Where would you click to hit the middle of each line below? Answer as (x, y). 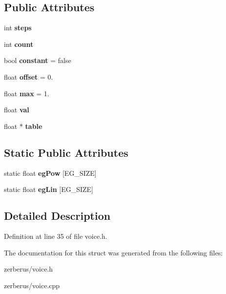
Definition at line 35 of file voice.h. (56, 236)
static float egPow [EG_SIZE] (50, 173)
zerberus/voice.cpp (32, 285)
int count (19, 44)
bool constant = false (38, 60)
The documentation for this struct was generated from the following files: (113, 252)
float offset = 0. (29, 76)
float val (17, 110)
